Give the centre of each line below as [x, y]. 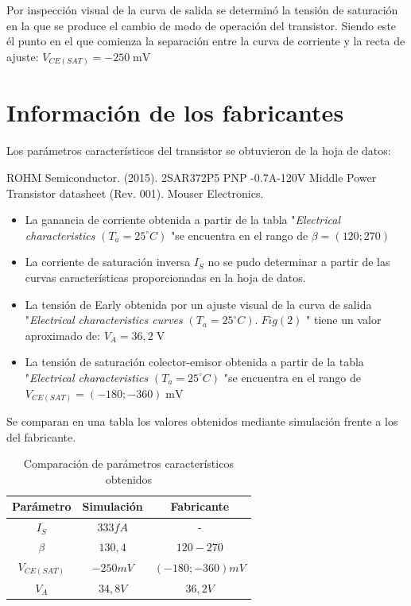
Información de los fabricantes [175, 112]
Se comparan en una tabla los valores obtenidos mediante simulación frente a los [202, 421]
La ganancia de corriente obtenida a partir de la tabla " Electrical [183, 220]
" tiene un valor [344, 320]
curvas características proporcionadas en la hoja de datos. [165, 277]
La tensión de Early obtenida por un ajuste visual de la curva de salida [198, 304]
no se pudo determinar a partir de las [299, 262]
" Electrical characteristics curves [104, 320]
